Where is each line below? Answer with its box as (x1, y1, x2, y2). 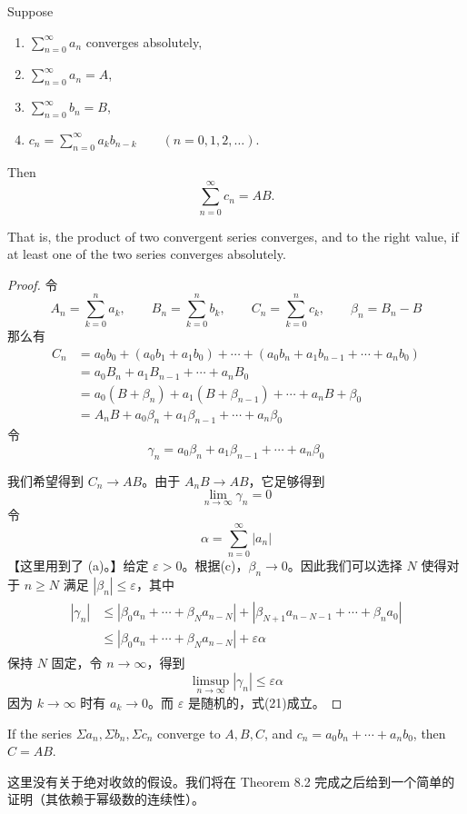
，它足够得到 (248, 471, 325, 490)
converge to (157, 723, 221, 742)
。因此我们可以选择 (287, 556, 402, 575)
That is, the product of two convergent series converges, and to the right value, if (7, 226, 459, 245)
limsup (192, 674, 230, 688)
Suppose (7, 2, 54, 20)
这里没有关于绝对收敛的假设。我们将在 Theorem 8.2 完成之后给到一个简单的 (7, 771, 455, 790)
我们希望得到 (7, 471, 84, 490)
